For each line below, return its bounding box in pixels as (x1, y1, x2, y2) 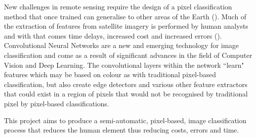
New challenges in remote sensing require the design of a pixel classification (4, 1, 232, 11)
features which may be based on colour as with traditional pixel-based (4, 69, 216, 80)
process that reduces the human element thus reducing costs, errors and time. (4, 125, 239, 135)
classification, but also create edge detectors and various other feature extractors (4, 79, 248, 89)
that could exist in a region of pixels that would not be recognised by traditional (4, 89, 248, 99)
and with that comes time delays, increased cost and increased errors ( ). (4, 30, 222, 41)
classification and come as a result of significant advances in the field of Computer (4, 49, 253, 60)
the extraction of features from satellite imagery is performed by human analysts (4, 21, 249, 31)
